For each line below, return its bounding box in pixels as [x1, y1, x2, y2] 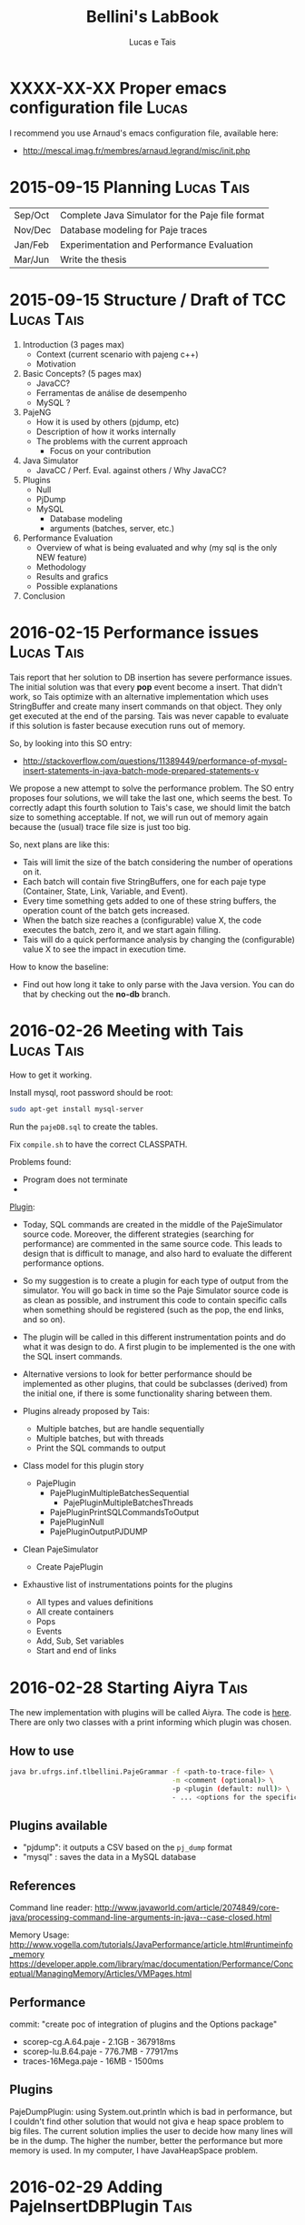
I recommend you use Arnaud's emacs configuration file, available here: [9, 127, 279, 138]
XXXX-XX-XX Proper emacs [9, 77, 227, 98]
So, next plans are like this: [9, 839, 111, 850]
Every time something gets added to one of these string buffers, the [22, 895, 277, 906]
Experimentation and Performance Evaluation [60, 238, 254, 251]
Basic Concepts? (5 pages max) [22, 368, 143, 379]
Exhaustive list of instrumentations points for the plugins [22, 1579, 233, 1590]
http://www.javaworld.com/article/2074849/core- [94, 1902, 280, 1913]
